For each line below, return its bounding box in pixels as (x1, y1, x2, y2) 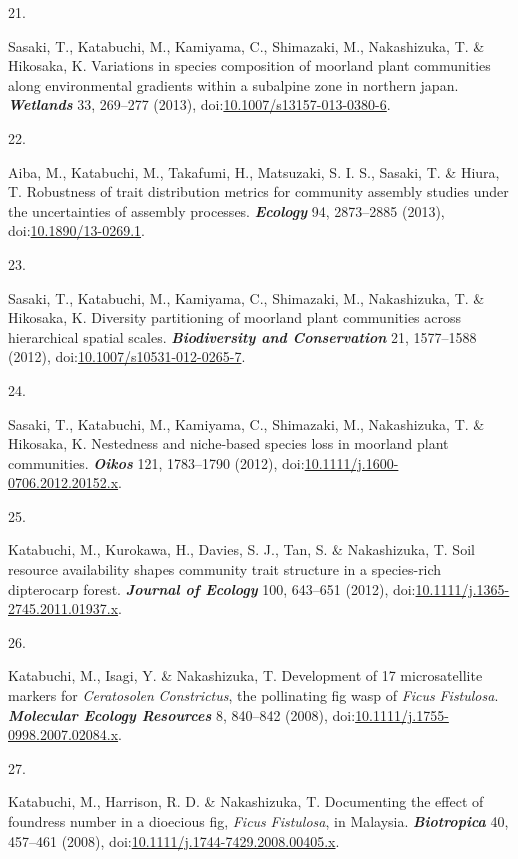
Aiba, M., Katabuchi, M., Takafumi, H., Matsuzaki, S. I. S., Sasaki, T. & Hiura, (8, 161, 500, 182)
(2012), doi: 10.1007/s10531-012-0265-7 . (8, 346, 246, 367)
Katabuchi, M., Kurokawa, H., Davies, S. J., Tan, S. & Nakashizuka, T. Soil (8, 539, 475, 560)
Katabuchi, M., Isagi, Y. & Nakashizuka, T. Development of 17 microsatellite (8, 665, 483, 686)
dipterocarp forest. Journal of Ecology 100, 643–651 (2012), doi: (8, 578, 416, 599)
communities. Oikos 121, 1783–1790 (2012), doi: (8, 452, 305, 473)
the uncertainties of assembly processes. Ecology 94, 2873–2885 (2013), (8, 200, 445, 221)
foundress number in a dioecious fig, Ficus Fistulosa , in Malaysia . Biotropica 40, (8, 811, 509, 831)
